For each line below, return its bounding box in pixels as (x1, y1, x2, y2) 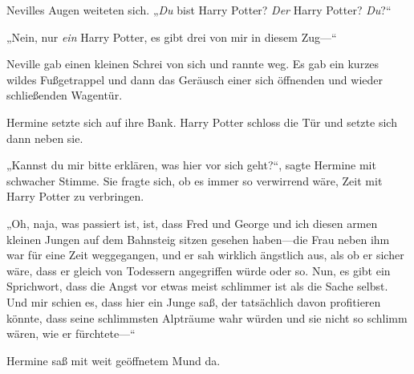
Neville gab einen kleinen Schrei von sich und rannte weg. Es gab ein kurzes (6, 55, 379, 72)
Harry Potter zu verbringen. (6, 188, 144, 205)
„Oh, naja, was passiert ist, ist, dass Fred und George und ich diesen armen (6, 214, 378, 231)
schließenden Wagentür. (6, 87, 123, 104)
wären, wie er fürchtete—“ (6, 325, 136, 342)
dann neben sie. (6, 129, 83, 146)
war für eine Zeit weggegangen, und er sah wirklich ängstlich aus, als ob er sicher (6, 246, 404, 263)
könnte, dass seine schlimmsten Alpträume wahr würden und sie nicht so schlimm (6, 309, 408, 326)
